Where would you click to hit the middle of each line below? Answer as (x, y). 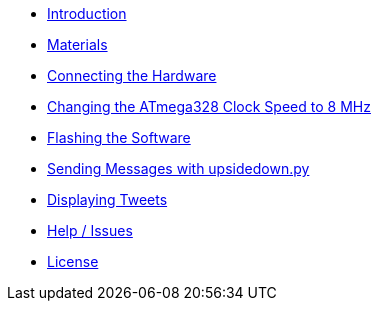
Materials (77, 44)
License (73, 261)
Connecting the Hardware (132, 75)
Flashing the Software (119, 137)
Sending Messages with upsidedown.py (178, 168)
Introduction (87, 13)
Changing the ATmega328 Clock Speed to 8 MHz (209, 106)
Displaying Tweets (107, 199)
